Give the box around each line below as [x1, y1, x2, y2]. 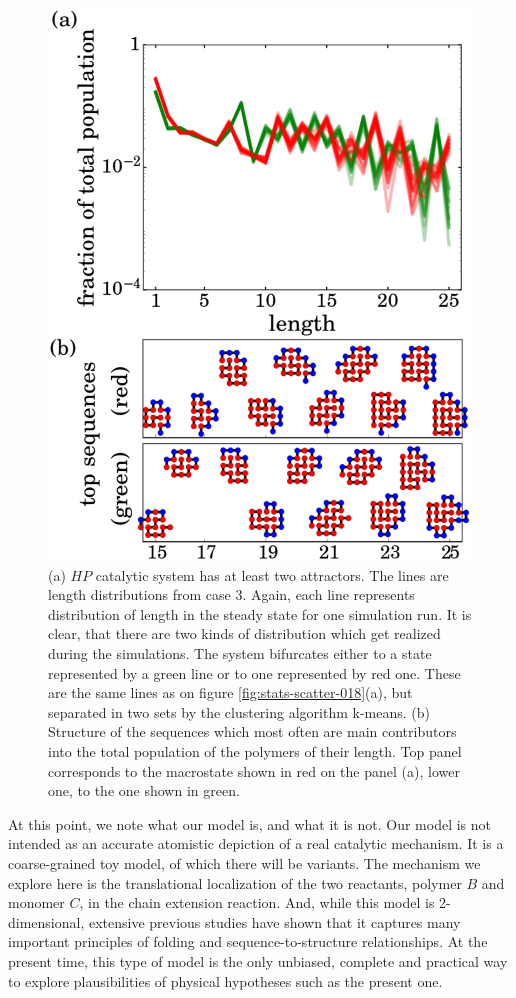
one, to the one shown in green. [48, 780, 240, 801]
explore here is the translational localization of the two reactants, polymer [8, 872, 462, 893]
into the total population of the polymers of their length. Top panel [48, 741, 462, 762]
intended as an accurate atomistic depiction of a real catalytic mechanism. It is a [8, 833, 504, 854]
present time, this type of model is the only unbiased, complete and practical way [8, 950, 508, 971]
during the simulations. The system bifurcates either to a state [48, 643, 432, 664]
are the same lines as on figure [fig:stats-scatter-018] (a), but [48, 682, 413, 703]
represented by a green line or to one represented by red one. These [48, 662, 461, 683]
